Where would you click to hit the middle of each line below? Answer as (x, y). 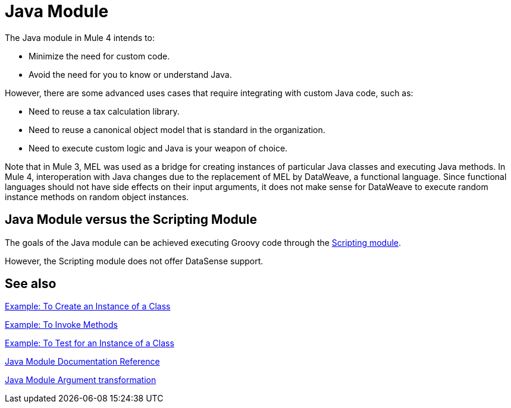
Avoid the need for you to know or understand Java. (130, 74)
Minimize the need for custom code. (99, 56)
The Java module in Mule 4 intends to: (80, 37)
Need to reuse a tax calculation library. (104, 111)
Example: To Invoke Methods (61, 325)
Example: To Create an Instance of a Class (88, 306)
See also (31, 284)
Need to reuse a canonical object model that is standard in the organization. (177, 129)
